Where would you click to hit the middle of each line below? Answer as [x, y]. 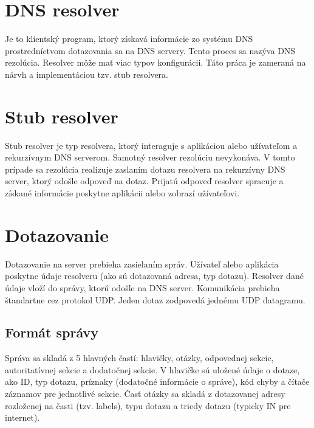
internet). [22, 417]
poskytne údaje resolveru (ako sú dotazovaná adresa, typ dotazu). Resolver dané [154, 276]
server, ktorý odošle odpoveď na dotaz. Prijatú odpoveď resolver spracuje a [144, 181]
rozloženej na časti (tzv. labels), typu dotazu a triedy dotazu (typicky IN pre [148, 405]
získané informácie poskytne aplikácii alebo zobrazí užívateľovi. [122, 193]
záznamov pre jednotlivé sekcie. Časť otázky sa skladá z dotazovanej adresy [145, 394]
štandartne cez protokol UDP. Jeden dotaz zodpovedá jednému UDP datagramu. [155, 299]
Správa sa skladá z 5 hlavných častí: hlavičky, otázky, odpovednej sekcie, [139, 358]
